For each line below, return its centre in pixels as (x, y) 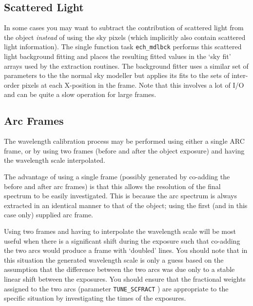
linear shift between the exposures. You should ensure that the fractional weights (125, 278)
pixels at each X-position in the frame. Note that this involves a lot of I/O (133, 85)
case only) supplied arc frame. (49, 215)
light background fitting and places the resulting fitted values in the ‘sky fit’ (117, 56)
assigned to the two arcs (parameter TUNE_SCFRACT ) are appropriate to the (116, 288)
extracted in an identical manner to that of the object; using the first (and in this (126, 205)
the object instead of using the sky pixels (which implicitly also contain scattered (125, 37)
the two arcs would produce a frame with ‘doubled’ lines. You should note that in (126, 250)
